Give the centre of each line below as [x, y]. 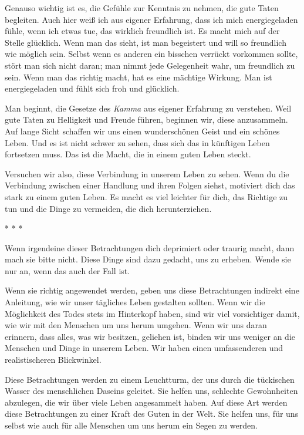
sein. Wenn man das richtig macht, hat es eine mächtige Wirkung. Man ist [139, 77]
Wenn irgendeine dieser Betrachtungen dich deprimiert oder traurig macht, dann [150, 247]
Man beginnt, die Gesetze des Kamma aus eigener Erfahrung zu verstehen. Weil [148, 108]
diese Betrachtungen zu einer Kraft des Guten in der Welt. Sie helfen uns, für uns [152, 414]
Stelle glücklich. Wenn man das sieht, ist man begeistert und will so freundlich [146, 42]
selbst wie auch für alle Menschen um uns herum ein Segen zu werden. [131, 425]
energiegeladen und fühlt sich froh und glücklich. [92, 88]
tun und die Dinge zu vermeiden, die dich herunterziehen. [108, 208]
